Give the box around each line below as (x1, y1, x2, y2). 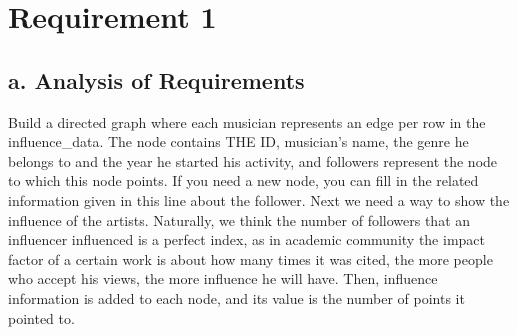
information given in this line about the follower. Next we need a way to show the (8, 189, 510, 210)
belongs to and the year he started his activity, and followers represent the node (8, 150, 498, 171)
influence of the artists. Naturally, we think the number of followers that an (8, 209, 471, 230)
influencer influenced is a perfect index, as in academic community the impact (8, 229, 485, 250)
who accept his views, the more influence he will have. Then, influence (8, 268, 438, 289)
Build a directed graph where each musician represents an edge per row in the (8, 111, 486, 132)
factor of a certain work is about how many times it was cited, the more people (8, 248, 493, 269)
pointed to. (8, 307, 75, 328)
